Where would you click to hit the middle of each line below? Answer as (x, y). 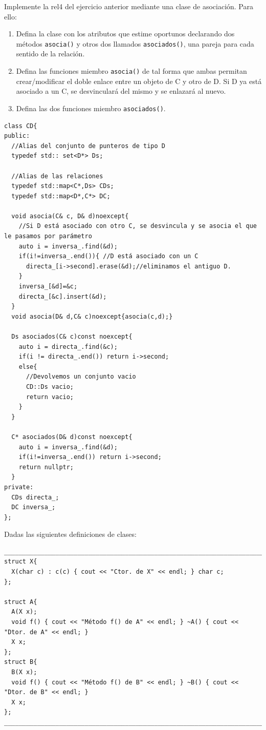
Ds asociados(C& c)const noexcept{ (72, 337)
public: (17, 136)
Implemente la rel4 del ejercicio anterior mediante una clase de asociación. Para (129, 6)
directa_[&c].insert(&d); (63, 296)
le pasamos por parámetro (48, 236)
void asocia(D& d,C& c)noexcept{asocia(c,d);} (92, 316)
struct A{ (21, 602)
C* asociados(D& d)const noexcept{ (72, 437)
